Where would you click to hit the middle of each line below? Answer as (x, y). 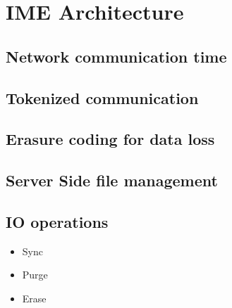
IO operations (57, 221)
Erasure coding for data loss (110, 139)
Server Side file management (112, 180)
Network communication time (116, 56)
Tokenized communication (102, 97)
